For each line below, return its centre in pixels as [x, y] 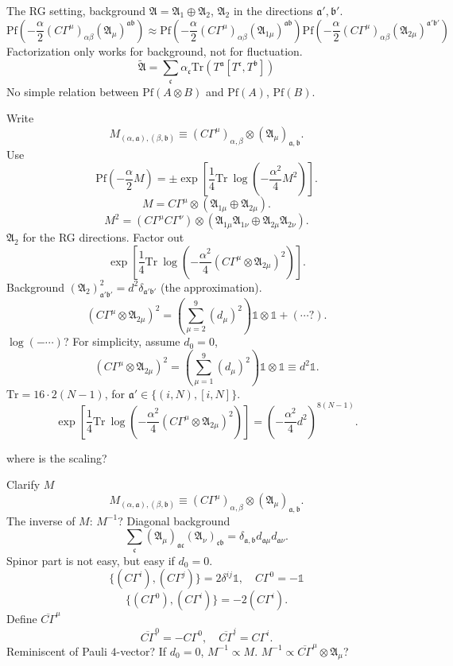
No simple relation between [73, 91]
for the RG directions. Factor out [103, 237]
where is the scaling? [57, 457]
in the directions [273, 10]
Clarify [23, 484]
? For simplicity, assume [122, 341]
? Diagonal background [174, 520]
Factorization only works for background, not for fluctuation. [155, 50]
